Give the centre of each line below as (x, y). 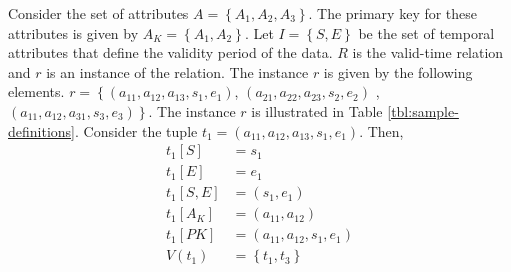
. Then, (381, 130)
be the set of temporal (426, 32)
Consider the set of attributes (98, 13)
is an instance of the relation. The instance (177, 71)
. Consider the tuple (136, 130)
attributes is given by (73, 32)
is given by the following (398, 71)
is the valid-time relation (428, 52)
